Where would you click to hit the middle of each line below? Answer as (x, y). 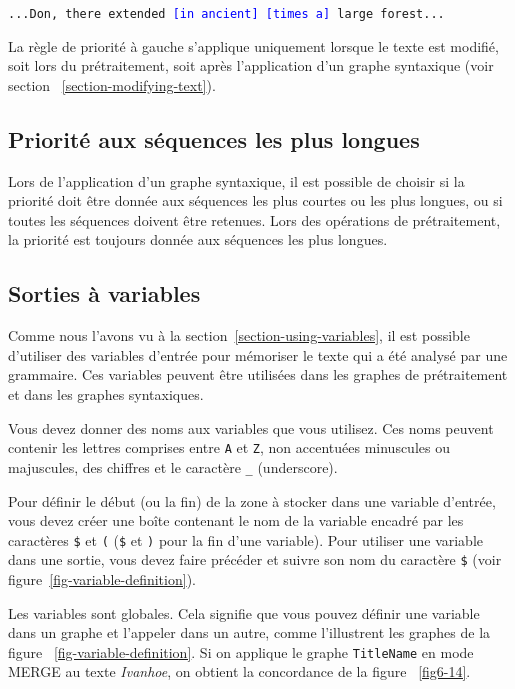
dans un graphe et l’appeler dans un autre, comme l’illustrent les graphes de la (249, 632)
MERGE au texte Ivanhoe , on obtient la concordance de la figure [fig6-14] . (239, 671)
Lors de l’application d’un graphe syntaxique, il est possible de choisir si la (236, 180)
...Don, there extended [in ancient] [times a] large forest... (226, 14)
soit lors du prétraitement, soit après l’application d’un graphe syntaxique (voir (251, 65)
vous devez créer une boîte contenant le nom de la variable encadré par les (236, 520)
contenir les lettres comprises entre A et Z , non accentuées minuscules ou (229, 447)
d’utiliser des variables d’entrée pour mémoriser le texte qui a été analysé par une (258, 354)
